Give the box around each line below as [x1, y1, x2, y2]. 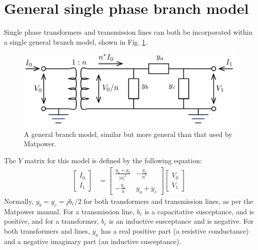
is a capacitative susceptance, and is [144, 206, 254, 216]
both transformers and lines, [4, 225, 90, 236]
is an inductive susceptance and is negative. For [109, 216, 254, 226]
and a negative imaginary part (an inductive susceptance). [4, 236, 181, 246]
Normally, [4, 195, 34, 206]
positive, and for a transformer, [4, 216, 99, 226]
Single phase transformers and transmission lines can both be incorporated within [4, 27, 253, 37]
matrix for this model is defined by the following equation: [24, 155, 202, 165]
